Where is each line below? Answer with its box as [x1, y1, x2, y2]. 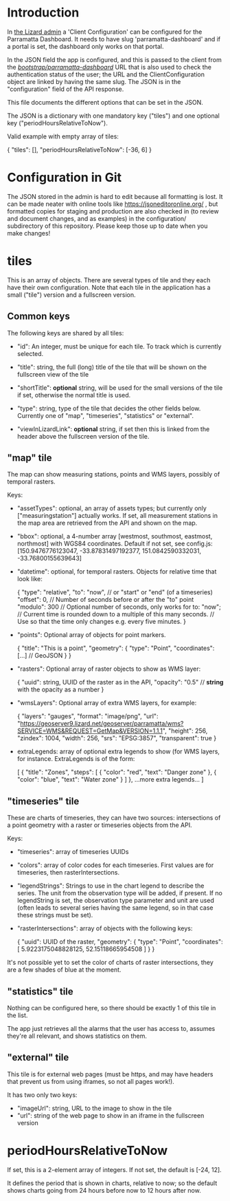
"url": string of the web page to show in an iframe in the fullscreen [16, 1111, 205, 1120]
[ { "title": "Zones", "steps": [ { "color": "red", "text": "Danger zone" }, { [16, 768, 217, 776]
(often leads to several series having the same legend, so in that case [16, 904, 214, 912]
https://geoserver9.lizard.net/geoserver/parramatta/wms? [20, 720, 184, 728]
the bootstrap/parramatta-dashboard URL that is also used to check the [7, 63, 211, 71]
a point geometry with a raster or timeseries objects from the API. [7, 821, 192, 829]
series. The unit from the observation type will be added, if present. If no [16, 889, 223, 897]
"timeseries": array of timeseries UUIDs [16, 848, 129, 856]
